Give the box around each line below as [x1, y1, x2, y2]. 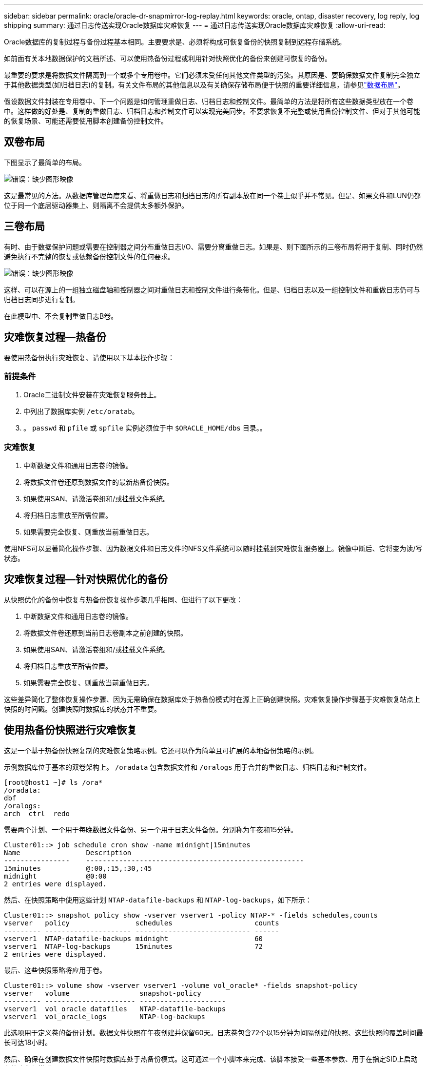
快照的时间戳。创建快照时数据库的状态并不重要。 [4, 704, 161, 713]
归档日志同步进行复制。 [4, 295, 79, 304]
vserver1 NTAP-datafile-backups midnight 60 [4, 934, 263, 943]
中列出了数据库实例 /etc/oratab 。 [23, 407, 139, 416]
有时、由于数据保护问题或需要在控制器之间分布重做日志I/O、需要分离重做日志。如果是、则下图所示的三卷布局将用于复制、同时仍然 [4, 242, 423, 251]
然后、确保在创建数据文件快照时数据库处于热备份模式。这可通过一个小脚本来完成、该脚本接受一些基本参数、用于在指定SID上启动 [4, 1054, 418, 1063]
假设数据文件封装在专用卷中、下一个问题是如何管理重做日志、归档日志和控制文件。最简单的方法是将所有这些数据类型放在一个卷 [4, 97, 413, 105]
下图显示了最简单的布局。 [4, 158, 86, 166]
